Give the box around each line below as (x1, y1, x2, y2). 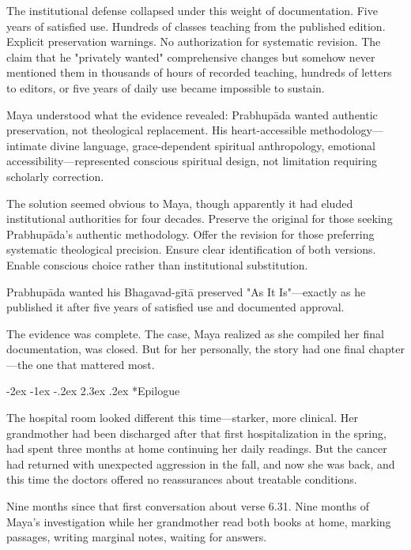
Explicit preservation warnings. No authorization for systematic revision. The (6, 33, 381, 50)
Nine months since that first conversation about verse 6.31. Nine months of (6, 498, 370, 514)
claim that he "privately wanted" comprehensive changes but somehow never (6, 48, 375, 65)
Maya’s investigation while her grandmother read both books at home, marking (6, 513, 391, 529)
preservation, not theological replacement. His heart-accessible (6, 122, 307, 138)
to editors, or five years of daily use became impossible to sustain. (6, 79, 325, 96)
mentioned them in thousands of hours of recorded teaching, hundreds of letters (6, 64, 392, 81)
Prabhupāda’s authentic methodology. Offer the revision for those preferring (6, 225, 375, 242)
